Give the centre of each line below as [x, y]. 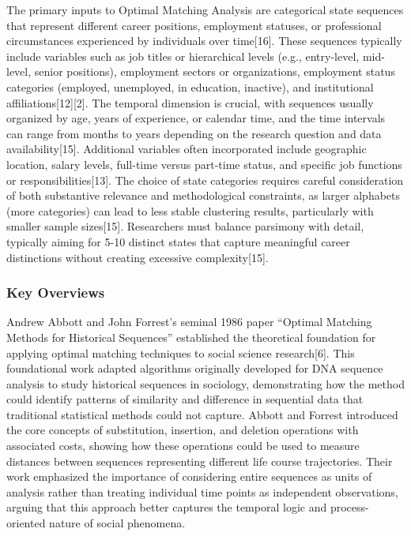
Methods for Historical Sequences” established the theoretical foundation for [191, 337]
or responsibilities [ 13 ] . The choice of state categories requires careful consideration [205, 180]
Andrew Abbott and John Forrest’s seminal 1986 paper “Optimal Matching [189, 322]
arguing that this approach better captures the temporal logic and [167, 507]
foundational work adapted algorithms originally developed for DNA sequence [195, 368]
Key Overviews [56, 292]
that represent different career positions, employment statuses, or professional [194, 25]
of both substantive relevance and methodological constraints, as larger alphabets [204, 195]
